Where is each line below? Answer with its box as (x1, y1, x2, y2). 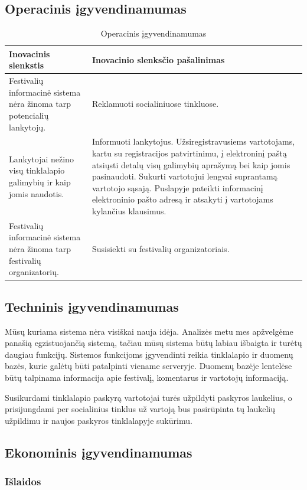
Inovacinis (9, 47, 50, 60)
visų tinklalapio (9, 164, 65, 177)
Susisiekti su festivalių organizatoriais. (92, 243, 230, 255)
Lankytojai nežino (9, 152, 74, 165)
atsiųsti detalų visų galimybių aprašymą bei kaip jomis (92, 158, 290, 171)
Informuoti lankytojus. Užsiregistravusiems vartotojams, (92, 135, 295, 148)
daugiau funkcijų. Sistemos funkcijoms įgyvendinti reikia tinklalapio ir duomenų (5, 348, 293, 360)
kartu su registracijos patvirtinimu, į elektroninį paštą (92, 147, 287, 159)
